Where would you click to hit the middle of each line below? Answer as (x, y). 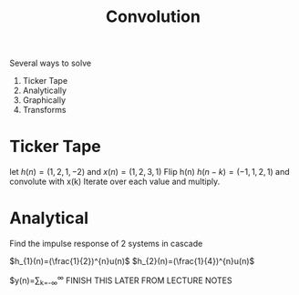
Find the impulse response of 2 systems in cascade (106, 244)
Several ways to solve (51, 63)
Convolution (153, 17)
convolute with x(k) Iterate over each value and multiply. (115, 182)
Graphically (44, 100)
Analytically (44, 91)
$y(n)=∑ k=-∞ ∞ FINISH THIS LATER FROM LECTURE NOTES (121, 280)
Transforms (44, 110)
